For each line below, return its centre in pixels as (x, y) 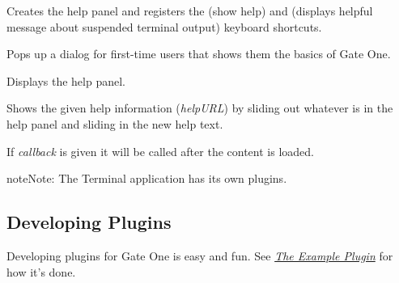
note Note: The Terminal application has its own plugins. (147, 178)
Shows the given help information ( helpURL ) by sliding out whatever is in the (200, 108)
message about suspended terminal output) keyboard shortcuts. (164, 26)
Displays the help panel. (66, 80)
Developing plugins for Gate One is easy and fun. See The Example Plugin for (200, 255)
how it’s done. (41, 271)
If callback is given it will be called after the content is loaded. (160, 151)
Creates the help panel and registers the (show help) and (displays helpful (190, 11)
